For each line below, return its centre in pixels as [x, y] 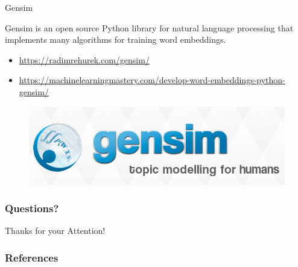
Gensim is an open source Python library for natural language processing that [149, 27]
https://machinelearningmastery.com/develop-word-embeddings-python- [152, 80]
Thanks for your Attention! [55, 231]
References [32, 257]
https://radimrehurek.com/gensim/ [84, 59]
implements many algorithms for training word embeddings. [116, 39]
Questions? [32, 208]
